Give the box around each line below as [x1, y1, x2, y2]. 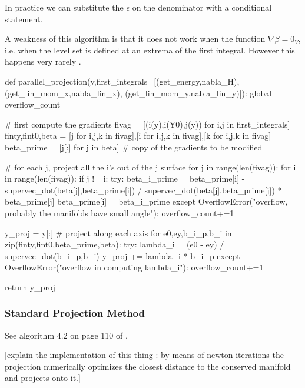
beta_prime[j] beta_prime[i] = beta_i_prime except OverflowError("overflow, [5, 195, 288, 208]
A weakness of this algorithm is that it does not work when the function [5, 32, 266, 45]
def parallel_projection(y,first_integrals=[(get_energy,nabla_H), [5, 75, 240, 87]
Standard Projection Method [5, 306, 145, 320]
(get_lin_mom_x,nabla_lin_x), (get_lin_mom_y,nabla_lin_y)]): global [5, 86, 272, 99]
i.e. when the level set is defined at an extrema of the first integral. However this [5, 44, 295, 56]
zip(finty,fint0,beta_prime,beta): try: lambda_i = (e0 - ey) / [5, 238, 224, 250]
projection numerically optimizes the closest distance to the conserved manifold [5, 360, 291, 372]
